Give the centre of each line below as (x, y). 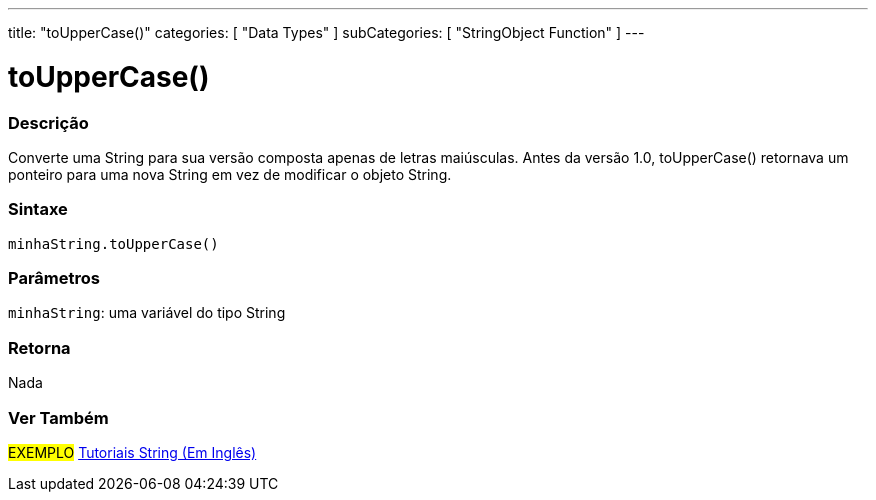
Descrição (48, 122)
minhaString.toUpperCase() (113, 243)
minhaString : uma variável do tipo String (147, 313)
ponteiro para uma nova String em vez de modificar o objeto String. (230, 174)
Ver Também (58, 417)
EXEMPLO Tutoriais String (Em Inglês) (132, 452)
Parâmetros (54, 278)
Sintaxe (38, 209)
